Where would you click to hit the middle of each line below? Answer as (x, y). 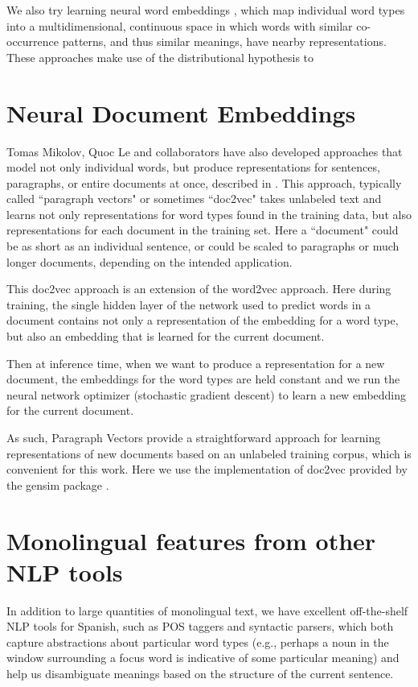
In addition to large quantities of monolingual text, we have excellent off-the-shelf (207, 610)
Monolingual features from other (191, 540)
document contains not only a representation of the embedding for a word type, (203, 320)
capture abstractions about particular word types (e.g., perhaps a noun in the (198, 641)
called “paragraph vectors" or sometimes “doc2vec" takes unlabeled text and (194, 199)
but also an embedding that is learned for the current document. (166, 336)
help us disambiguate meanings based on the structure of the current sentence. (200, 674)
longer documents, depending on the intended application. (150, 261)
